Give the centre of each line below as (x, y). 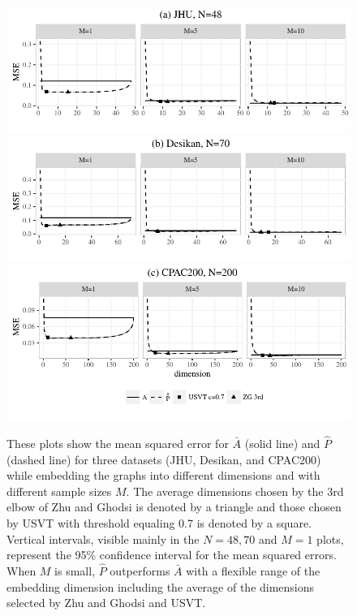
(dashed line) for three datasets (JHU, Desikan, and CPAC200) (164, 459)
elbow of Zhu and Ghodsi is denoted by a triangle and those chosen (174, 507)
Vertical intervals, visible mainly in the (103, 538)
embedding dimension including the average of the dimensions (161, 586)
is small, (75, 571)
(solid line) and (282, 444)
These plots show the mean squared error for (118, 444)
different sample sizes (59, 491)
